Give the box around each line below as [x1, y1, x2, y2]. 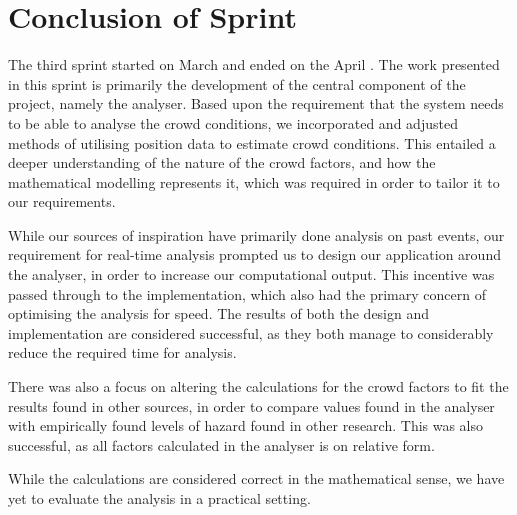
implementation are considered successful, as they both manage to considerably [8, 322, 494, 343]
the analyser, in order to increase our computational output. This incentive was [8, 264, 495, 285]
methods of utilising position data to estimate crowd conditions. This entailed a [8, 132, 496, 153]
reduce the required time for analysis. [8, 342, 237, 363]
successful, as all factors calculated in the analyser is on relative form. [8, 434, 435, 455]
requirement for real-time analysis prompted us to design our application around [8, 244, 501, 265]
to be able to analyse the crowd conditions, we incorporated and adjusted [8, 112, 458, 133]
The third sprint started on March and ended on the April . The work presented [8, 54, 500, 75]
